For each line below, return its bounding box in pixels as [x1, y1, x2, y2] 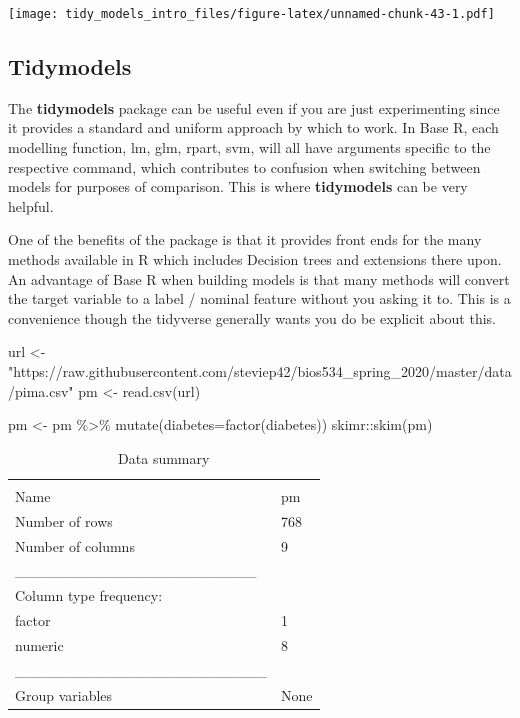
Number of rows [15, 510, 113, 531]
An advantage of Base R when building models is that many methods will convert [8, 268, 510, 289]
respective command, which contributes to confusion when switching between [8, 156, 481, 177]
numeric [15, 634, 64, 655]
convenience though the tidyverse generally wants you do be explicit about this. [8, 307, 496, 328]
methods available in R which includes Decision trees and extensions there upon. [8, 249, 502, 270]
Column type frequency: [15, 585, 163, 606]
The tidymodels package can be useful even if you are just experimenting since [8, 97, 500, 118]
